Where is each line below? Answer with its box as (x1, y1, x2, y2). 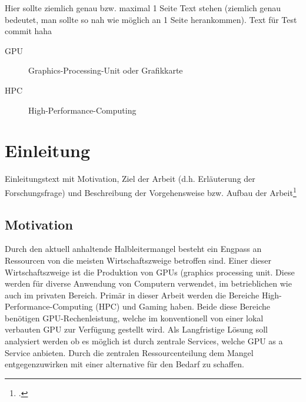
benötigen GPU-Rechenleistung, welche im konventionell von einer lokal (5, 311, 264, 324)
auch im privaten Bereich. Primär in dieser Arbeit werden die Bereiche (5, 288, 260, 301)
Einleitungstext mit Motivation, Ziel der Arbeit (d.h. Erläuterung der (5, 172, 255, 185)
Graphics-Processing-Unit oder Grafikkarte (28, 64, 183, 77)
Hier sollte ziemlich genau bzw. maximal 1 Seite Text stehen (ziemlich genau (5, 2, 281, 14)
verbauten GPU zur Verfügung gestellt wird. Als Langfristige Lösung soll (5, 323, 268, 335)
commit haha (5, 25, 52, 37)
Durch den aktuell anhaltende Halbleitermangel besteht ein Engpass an (5, 242, 262, 255)
